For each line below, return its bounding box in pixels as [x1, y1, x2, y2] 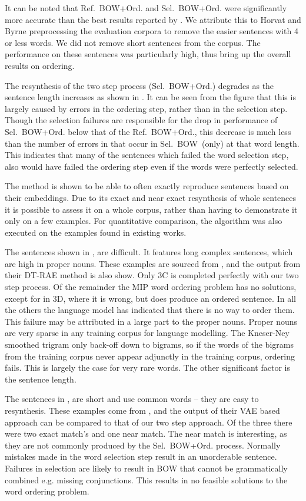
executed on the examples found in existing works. [5, 226, 187, 238]
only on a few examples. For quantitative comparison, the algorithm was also [5, 215, 282, 227]
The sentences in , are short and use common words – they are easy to [5, 393, 259, 405]
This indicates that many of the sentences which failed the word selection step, [5, 149, 289, 161]
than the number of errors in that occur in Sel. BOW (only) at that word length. [5, 137, 300, 149]
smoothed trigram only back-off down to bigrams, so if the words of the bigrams [5, 338, 294, 351]
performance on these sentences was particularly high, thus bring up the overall [5, 48, 291, 60]
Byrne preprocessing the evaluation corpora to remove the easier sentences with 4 [5, 25, 298, 37]
